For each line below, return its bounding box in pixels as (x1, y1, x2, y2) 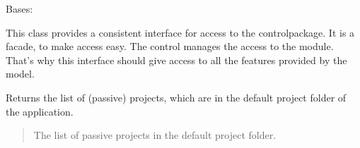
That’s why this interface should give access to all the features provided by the (6, 52, 347, 67)
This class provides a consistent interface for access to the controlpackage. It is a (6, 25, 355, 39)
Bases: (6, 1, 33, 16)
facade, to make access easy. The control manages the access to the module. (6, 39, 334, 54)
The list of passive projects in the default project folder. (33, 128, 277, 142)
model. (6, 66, 35, 81)
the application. (6, 104, 74, 118)
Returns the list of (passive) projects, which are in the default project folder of (6, 90, 347, 104)
